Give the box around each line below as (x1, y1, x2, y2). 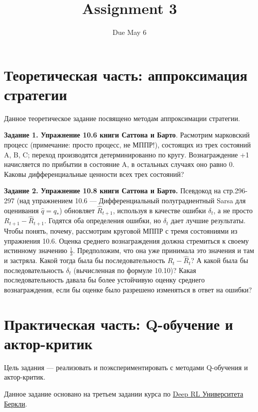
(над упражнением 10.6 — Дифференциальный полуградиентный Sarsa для (16, 195, 246, 205)
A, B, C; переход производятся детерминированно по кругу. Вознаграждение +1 (4, 149, 249, 159)
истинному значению (4, 245, 67, 256)
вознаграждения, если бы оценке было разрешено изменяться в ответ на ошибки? (4, 284, 252, 294)
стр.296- (223, 185, 248, 196)
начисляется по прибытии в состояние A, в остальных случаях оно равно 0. (4, 159, 235, 169)
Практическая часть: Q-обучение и (4, 313, 233, 334)
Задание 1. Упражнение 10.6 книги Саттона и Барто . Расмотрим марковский (4, 130, 250, 140)
